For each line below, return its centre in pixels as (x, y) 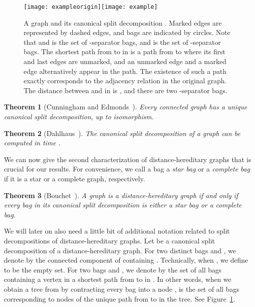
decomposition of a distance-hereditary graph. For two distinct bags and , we (120, 250)
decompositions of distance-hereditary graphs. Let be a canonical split (110, 240)
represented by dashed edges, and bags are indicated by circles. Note (127, 32)
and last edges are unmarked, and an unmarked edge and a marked (125, 61)
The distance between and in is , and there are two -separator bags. (126, 90)
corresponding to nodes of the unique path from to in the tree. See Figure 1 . (120, 298)
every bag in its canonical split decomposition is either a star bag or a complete (123, 205)
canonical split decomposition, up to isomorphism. (79, 116)
